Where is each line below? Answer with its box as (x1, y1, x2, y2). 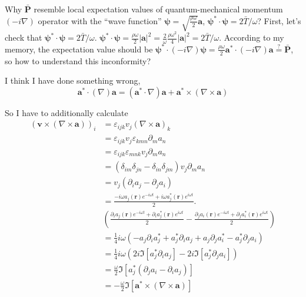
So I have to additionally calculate (5, 106, 128, 118)
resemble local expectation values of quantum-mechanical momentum (34, 3, 283, 15)
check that (5, 31, 42, 44)
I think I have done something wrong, (5, 74, 141, 87)
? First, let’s (257, 14, 301, 27)
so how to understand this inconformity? (5, 54, 151, 67)
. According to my (219, 31, 284, 44)
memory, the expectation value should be (5, 42, 153, 55)
